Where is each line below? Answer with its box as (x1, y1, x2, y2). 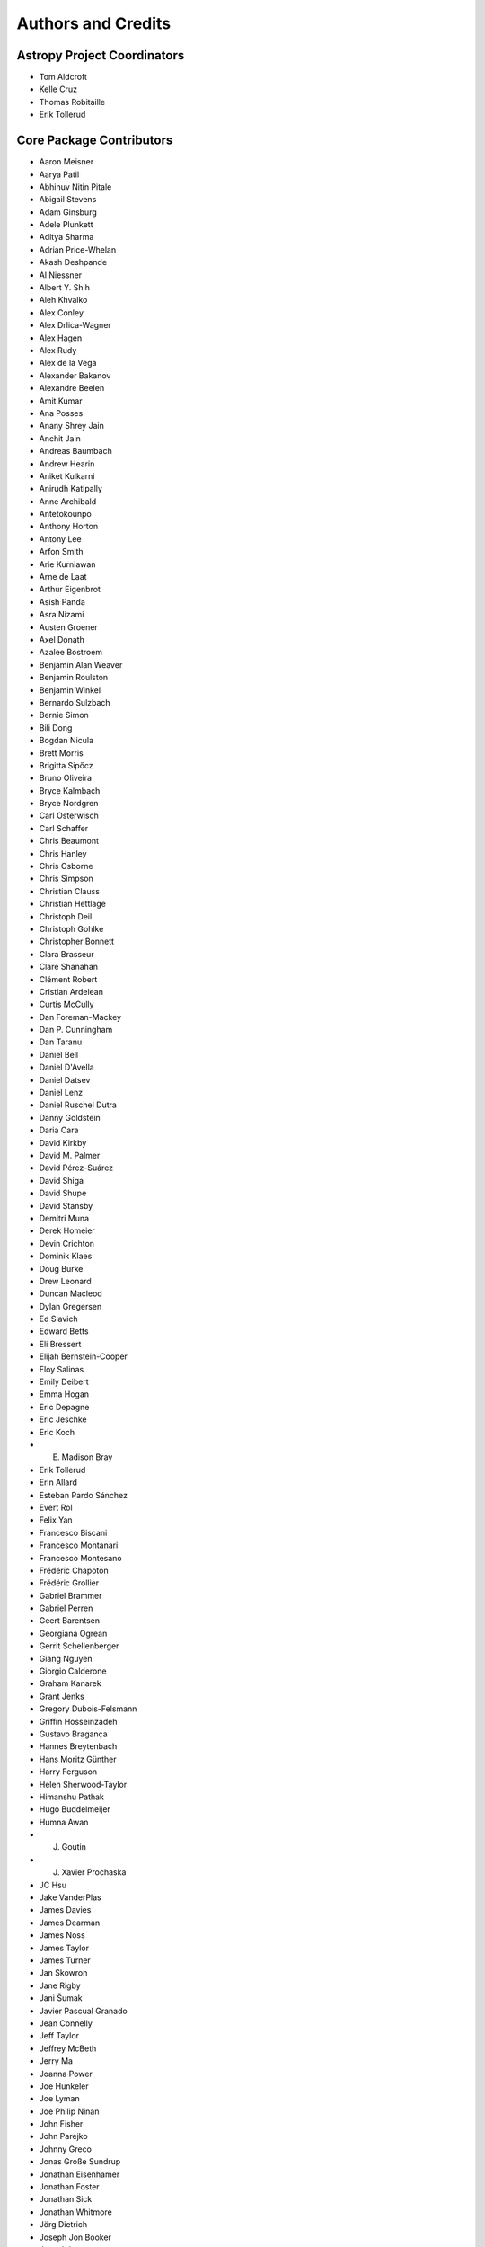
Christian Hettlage (39, 899, 107, 910)
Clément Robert (39, 973, 98, 984)
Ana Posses (39, 407, 84, 418)
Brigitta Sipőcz (39, 759, 93, 770)
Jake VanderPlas (39, 1892, 102, 1903)
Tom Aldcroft (39, 72, 87, 83)
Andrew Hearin (39, 458, 95, 469)
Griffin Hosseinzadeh (39, 1716, 118, 1727)
